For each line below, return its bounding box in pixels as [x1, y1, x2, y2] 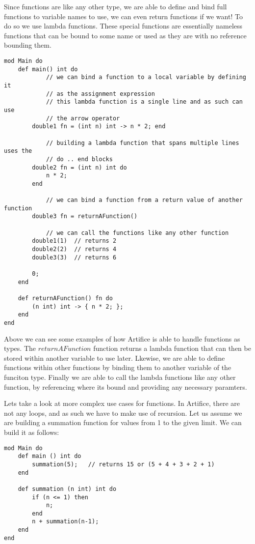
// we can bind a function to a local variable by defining [46, 74, 246, 81]
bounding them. [4, 40, 51, 50]
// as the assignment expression [46, 90, 155, 97]
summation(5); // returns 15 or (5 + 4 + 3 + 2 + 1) [32, 460, 215, 468]
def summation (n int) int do [18, 485, 117, 492]
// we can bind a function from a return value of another [46, 197, 243, 204]
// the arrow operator [46, 115, 120, 122]
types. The [4, 343, 36, 353]
